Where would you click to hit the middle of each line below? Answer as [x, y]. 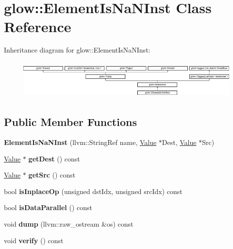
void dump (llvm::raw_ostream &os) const [69, 223]
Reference [38, 27]
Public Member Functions [70, 122]
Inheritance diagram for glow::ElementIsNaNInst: [77, 50]
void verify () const [34, 240]
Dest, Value [179, 142]
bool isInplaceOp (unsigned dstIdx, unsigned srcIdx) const [93, 191]
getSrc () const [52, 175]
